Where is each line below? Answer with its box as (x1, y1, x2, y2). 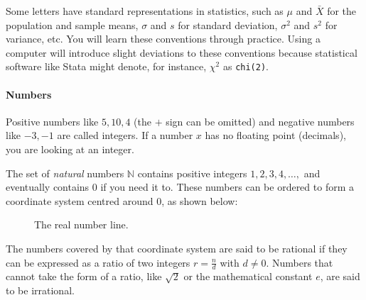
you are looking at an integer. (6, 142, 134, 157)
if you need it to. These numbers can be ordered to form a (100, 179, 354, 194)
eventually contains (6, 179, 90, 194)
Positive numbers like (6, 113, 99, 128)
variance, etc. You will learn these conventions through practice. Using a (6, 31, 321, 46)
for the (327, 4, 357, 18)
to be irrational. (6, 283, 75, 297)
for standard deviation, (178, 17, 278, 32)
